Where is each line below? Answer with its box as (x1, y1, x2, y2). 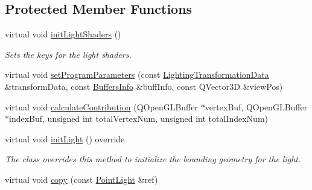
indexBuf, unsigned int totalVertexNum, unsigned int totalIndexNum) (9, 112, 269, 125)
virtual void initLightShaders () (5, 28, 121, 40)
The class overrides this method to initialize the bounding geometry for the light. (5, 153, 301, 165)
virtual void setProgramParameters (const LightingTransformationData (5, 68, 269, 81)
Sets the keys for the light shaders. (5, 48, 132, 60)
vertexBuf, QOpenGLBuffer (205, 100, 308, 113)
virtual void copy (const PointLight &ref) (5, 173, 158, 185)
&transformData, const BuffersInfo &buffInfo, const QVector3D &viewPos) (5, 80, 283, 92)
